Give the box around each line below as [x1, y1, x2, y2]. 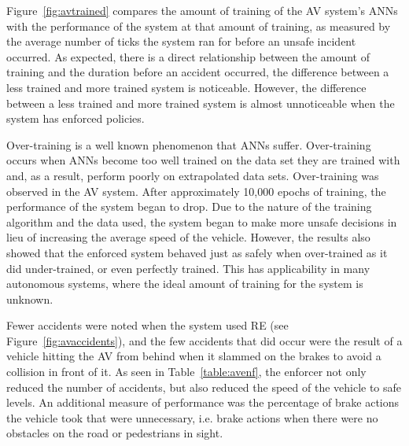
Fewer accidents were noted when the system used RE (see [6, 317, 289, 334]
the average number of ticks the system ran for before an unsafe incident [6, 33, 356, 50]
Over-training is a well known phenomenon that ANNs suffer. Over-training [6, 136, 371, 153]
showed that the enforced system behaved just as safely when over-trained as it [6, 244, 388, 260]
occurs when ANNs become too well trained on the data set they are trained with [6, 152, 400, 168]
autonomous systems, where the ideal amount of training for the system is [6, 275, 363, 292]
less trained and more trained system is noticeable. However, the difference [6, 79, 367, 95]
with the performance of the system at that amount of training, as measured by [6, 17, 391, 34]
